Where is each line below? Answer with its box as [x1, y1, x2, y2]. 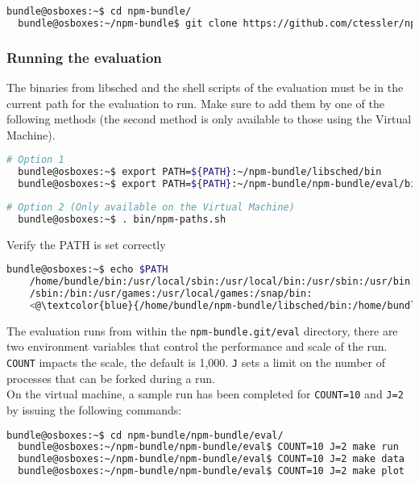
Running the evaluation [6, 47, 162, 67]
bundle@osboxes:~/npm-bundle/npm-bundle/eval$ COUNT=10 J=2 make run [18, 441, 399, 453]
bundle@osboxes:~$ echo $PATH [6, 264, 168, 276]
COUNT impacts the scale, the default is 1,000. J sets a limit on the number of [6, 354, 385, 371]
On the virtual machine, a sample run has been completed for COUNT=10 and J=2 [6, 385, 404, 402]
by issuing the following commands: [6, 401, 182, 418]
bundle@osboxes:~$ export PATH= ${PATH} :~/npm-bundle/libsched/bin [18, 166, 382, 178]
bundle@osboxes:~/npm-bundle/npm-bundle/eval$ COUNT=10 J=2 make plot [18, 465, 404, 477]
